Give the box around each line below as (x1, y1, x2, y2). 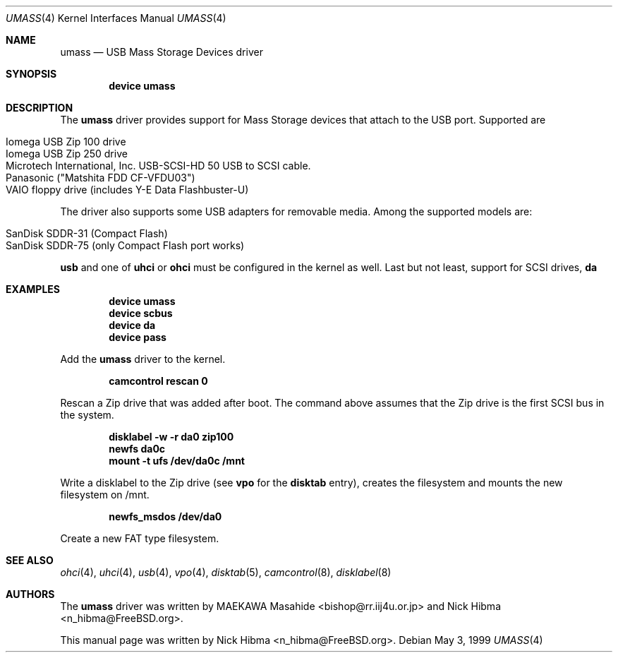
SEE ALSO (6, 554, 54, 566)
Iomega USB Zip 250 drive (6, 148, 128, 160)
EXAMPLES (6, 283, 60, 295)
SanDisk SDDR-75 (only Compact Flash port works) (6, 239, 245, 251)
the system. (60, 409, 114, 421)
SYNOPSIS (6, 68, 57, 80)
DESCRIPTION (6, 102, 73, 114)
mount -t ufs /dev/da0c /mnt (109, 455, 245, 467)
